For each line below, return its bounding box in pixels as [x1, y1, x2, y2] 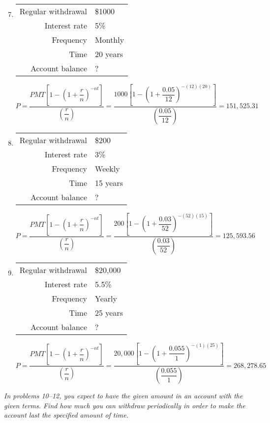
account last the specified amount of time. [4, 410, 128, 420]
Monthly [95, 34, 124, 45]
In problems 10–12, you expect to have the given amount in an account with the [4, 391, 243, 401]
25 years [95, 306, 123, 318]
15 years [95, 177, 123, 188]
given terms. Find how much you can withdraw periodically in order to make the [4, 400, 245, 410]
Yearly [95, 292, 117, 304]
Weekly [95, 162, 120, 174]
